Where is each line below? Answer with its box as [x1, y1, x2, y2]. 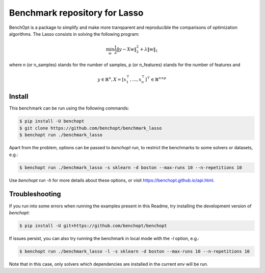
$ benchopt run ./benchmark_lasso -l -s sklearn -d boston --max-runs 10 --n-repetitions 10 [19, 249, 250, 254]
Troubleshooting [9, 190, 61, 198]
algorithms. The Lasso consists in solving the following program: [9, 31, 140, 37]
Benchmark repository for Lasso [9, 7, 144, 18]
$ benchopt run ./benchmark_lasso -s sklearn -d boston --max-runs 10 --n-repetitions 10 [19, 164, 242, 170]
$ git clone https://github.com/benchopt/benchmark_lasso [19, 125, 162, 131]
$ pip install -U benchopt [19, 118, 84, 124]
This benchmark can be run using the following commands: [9, 105, 130, 111]
